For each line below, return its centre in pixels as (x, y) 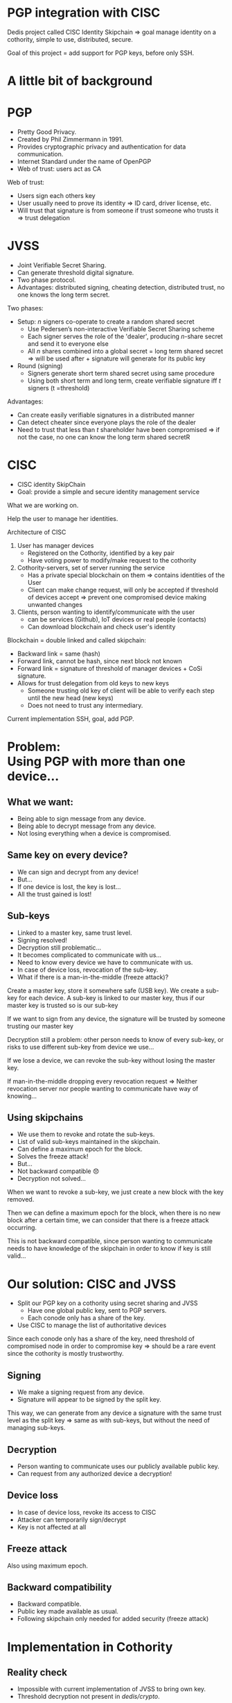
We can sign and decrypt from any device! (78, 872)
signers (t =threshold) (59, 388)
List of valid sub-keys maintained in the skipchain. (89, 1142)
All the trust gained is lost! (54, 894)
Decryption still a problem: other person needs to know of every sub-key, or (115, 1039)
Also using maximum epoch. (47, 1565)
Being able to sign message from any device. (81, 818)
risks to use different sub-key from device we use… (81, 1047)
